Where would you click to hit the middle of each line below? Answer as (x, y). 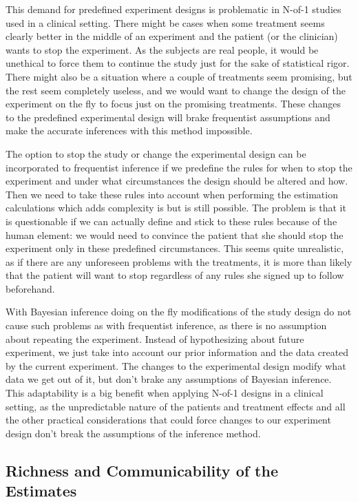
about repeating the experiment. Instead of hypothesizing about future (155, 338)
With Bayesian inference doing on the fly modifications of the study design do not (179, 312)
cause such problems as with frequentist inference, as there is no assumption (166, 325)
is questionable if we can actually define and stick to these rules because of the (171, 221)
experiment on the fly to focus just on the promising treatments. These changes (173, 104)
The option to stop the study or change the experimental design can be (156, 153)
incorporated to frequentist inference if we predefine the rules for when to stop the (179, 167)
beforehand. (30, 288)
